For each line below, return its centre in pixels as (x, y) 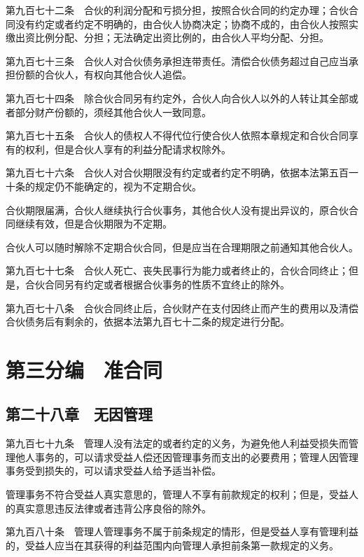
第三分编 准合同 (84, 369)
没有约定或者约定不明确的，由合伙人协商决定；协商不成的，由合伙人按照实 (187, 23)
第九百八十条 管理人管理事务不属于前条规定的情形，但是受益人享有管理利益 (182, 531)
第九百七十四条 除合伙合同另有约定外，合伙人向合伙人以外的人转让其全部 (177, 98)
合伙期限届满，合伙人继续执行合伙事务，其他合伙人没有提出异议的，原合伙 (177, 210)
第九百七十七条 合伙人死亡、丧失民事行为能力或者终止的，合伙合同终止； (177, 270)
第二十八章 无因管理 (79, 414)
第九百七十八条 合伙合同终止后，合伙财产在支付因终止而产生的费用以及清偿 (182, 308)
